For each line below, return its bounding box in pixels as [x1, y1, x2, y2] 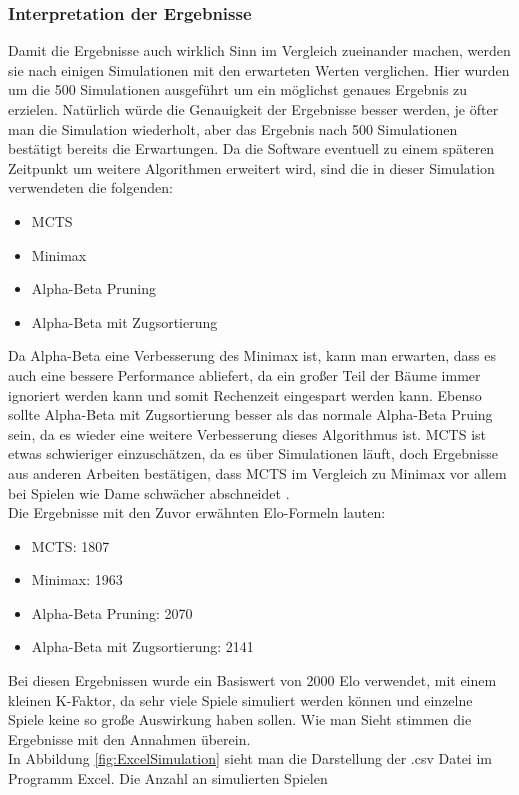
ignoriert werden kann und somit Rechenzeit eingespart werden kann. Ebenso [8, 384, 482, 405]
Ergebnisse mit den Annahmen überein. [8, 728, 251, 749]
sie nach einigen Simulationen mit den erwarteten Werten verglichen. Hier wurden [8, 59, 510, 80]
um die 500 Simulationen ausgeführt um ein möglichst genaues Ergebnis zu [8, 79, 468, 100]
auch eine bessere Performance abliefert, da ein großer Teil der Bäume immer [8, 364, 481, 385]
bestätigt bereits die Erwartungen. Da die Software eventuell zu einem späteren [8, 138, 495, 159]
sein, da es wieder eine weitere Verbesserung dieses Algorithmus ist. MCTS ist [8, 423, 486, 444]
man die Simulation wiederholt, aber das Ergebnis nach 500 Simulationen [8, 118, 458, 139]
